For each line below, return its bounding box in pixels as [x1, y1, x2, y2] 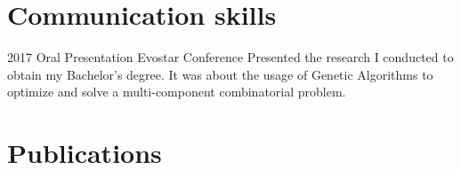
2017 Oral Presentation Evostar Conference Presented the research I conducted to [7, 48, 454, 66]
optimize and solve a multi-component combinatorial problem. [7, 82, 346, 101]
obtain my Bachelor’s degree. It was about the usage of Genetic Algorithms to [7, 65, 433, 83]
